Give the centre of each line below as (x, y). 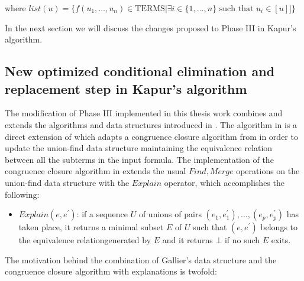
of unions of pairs (170, 214)
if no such (242, 240)
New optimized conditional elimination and (140, 71)
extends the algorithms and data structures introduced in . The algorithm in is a (151, 124)
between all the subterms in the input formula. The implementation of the (139, 159)
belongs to (279, 227)
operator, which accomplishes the (224, 182)
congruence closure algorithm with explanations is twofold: (111, 271)
